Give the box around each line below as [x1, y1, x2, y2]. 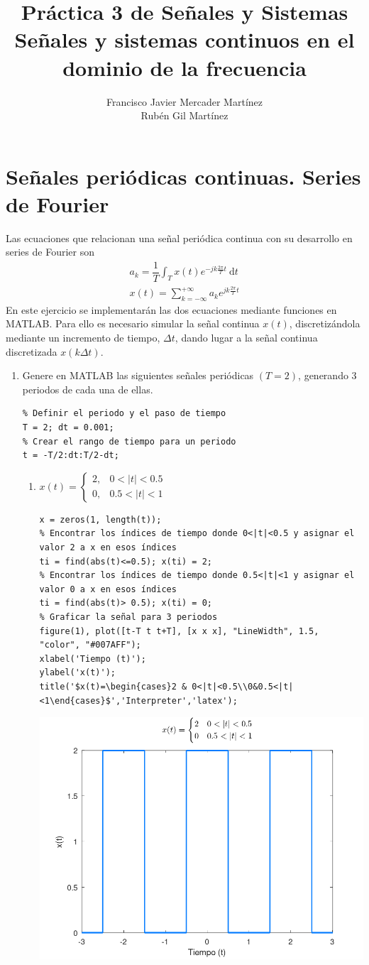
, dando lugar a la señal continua [175, 330, 318, 345]
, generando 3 [298, 368, 357, 383]
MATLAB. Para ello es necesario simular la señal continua [6, 316, 260, 331]
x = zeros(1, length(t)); [39, 514, 162, 525]
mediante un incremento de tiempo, [6, 330, 160, 345]
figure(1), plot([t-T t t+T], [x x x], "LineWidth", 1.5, [39, 626, 319, 636]
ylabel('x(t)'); [39, 667, 116, 678]
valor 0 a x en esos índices [39, 584, 177, 594]
